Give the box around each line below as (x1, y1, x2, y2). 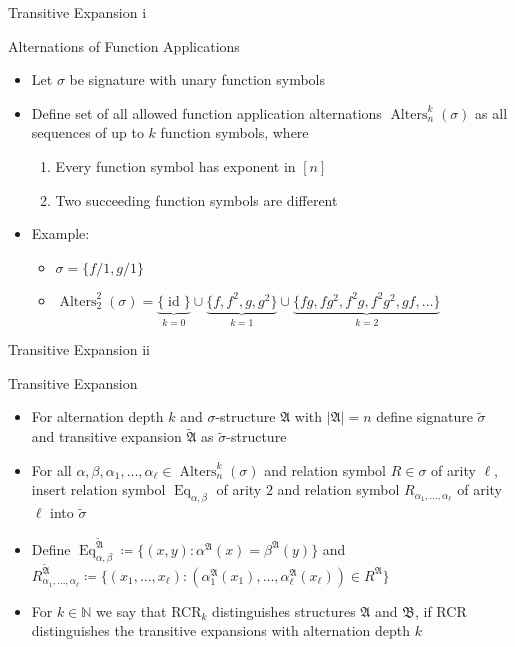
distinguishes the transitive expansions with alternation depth (31, 620, 410, 641)
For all (31, 459, 72, 480)
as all (475, 102, 508, 123)
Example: (31, 223, 90, 244)
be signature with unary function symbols (69, 69, 325, 90)
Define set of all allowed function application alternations (31, 102, 382, 123)
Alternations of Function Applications (8, 35, 240, 56)
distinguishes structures (212, 600, 356, 621)
